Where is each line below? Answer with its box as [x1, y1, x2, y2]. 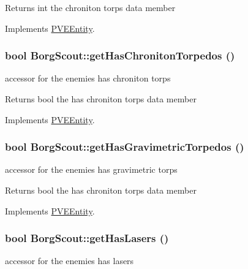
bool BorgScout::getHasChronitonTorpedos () [5, 48, 235, 63]
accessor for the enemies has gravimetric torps [5, 163, 178, 176]
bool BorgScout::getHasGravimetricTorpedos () [5, 139, 244, 154]
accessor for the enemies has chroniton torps [5, 72, 171, 85]
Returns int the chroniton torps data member [5, 1, 176, 13]
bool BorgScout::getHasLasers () [5, 230, 169, 246]
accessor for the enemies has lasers [5, 254, 134, 267]
